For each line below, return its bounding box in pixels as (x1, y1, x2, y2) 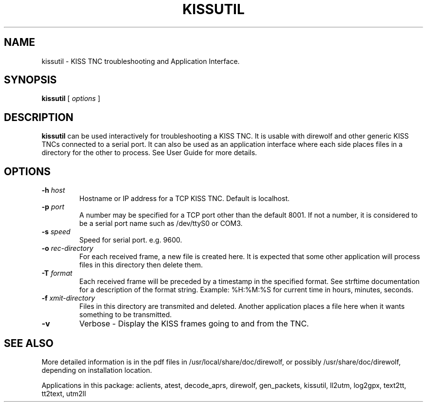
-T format (41, 269, 73, 278)
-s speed (41, 227, 71, 236)
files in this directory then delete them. (79, 261, 203, 269)
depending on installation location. (41, 365, 152, 374)
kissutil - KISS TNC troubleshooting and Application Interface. (41, 57, 240, 65)
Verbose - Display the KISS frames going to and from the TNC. (79, 319, 309, 329)
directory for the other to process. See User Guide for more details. (41, 148, 257, 157)
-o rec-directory (41, 244, 94, 253)
